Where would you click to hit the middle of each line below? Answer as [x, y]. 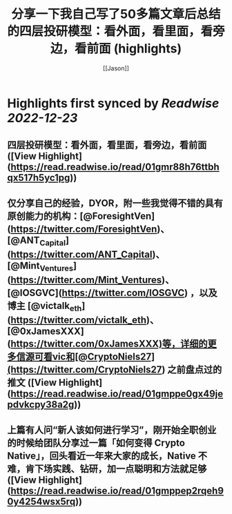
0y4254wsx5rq [41, 501]
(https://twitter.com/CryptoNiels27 [85, 370]
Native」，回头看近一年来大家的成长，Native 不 [107, 456]
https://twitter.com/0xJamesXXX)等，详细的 [109, 344]
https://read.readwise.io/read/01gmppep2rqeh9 [117, 491]
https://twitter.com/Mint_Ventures [86, 280]
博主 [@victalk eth [45, 307]
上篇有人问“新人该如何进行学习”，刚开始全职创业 [112, 429]
